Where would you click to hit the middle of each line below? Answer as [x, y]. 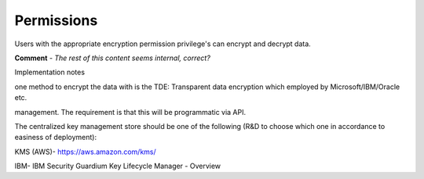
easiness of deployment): [56, 138]
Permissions [56, 20]
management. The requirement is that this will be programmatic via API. [130, 112]
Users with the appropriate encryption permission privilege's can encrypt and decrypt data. [163, 44]
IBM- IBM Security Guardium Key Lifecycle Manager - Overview [118, 166]
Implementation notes [50, 72]
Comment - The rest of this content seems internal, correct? [113, 58]
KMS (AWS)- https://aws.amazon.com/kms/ [85, 152]
